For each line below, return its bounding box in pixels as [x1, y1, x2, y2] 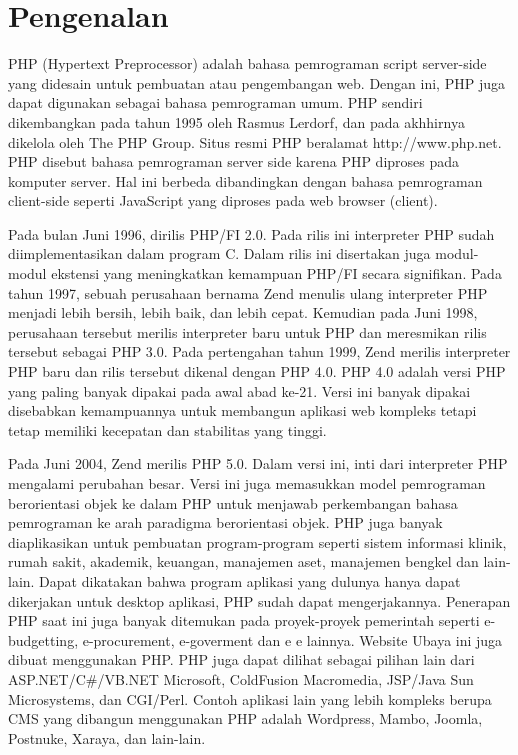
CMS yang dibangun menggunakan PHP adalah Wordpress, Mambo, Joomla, [8, 708, 483, 729]
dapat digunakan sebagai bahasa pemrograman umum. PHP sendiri [8, 92, 423, 113]
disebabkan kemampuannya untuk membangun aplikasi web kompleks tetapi [8, 400, 477, 421]
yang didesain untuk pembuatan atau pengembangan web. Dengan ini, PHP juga [8, 72, 505, 93]
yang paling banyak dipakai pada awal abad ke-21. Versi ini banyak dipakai [8, 380, 471, 401]
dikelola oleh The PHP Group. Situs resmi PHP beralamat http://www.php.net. [8, 131, 502, 152]
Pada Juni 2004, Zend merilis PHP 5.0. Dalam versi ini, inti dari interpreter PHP [8, 453, 508, 474]
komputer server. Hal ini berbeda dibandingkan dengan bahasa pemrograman [8, 170, 483, 191]
